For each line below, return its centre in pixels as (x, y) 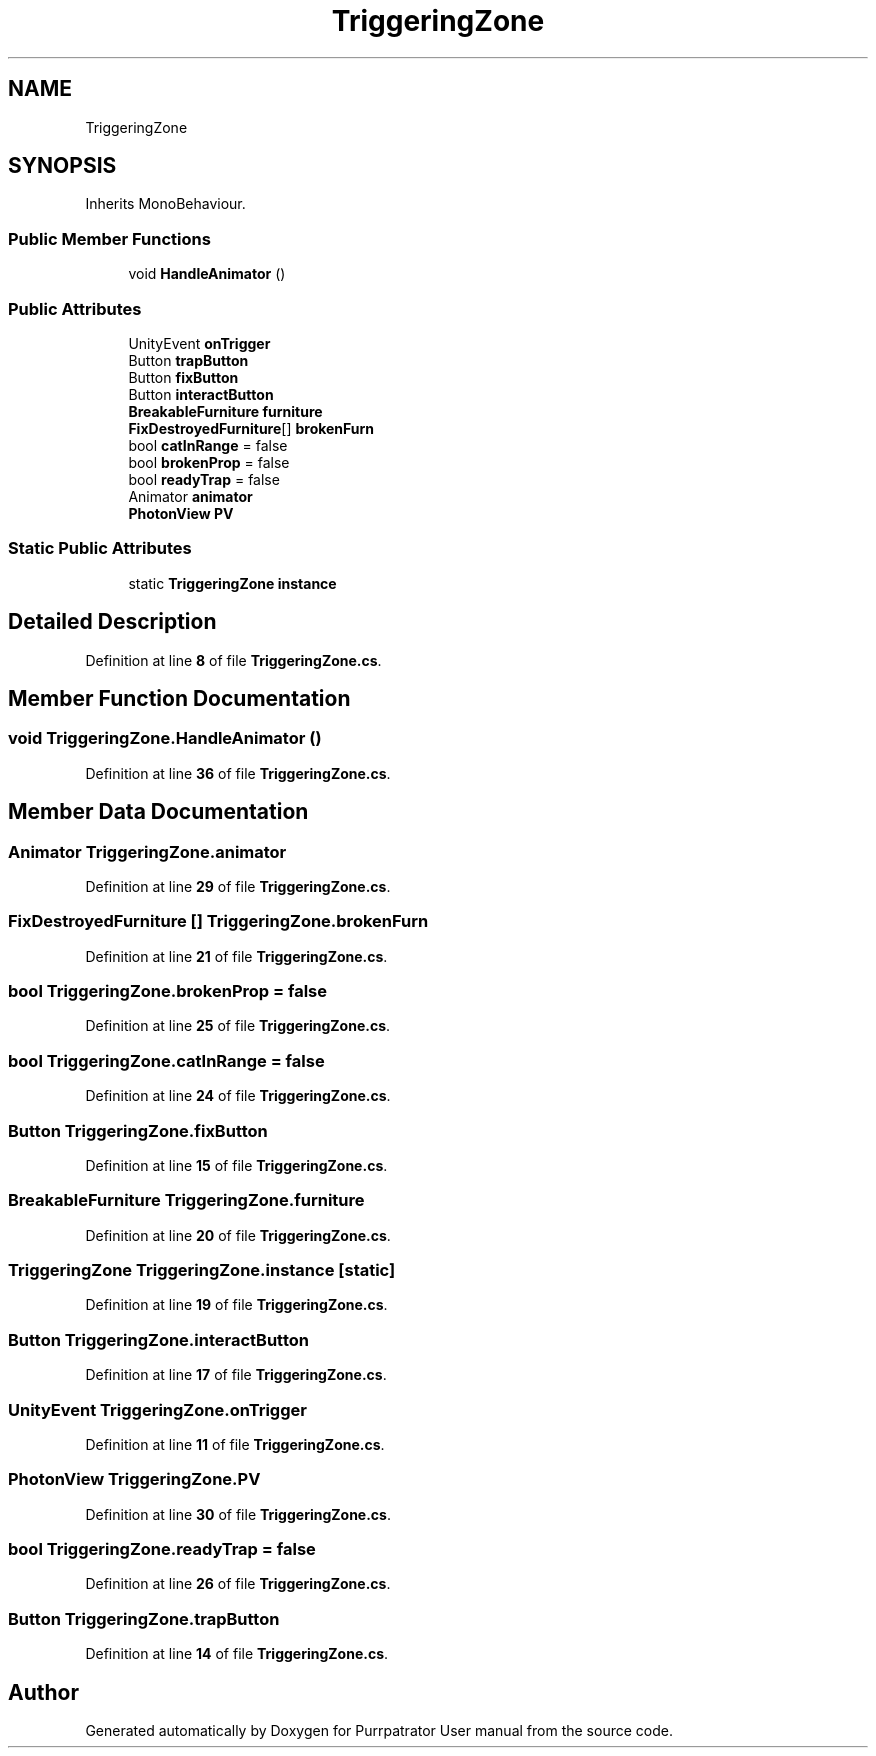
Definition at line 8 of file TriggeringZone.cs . (233, 660)
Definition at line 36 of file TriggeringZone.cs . (238, 773)
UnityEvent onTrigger (199, 343)
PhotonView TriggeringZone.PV (134, 1479)
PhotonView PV (181, 513)
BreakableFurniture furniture (225, 411)
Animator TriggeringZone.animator (147, 851)
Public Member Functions (109, 238)
